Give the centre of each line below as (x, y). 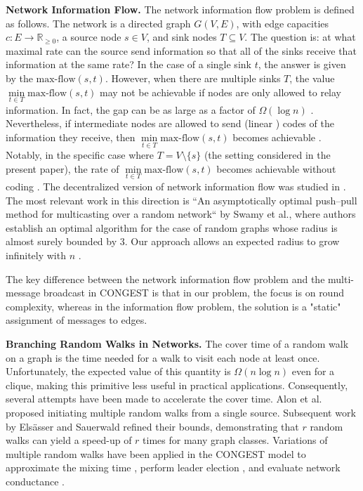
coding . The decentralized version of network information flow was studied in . (176, 186)
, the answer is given (302, 64)
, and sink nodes (181, 37)
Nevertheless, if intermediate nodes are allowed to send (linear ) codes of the (170, 123)
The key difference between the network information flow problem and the (165, 279)
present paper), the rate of (62, 168)
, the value (312, 78)
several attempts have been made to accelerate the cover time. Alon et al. (164, 399)
